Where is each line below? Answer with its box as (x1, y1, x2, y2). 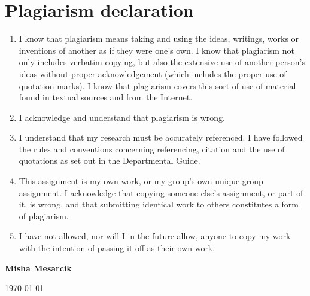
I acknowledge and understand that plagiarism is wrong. (19, 111, 225, 123)
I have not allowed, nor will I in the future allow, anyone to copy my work (19, 230, 291, 242)
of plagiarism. (19, 209, 69, 222)
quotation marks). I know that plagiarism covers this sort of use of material (19, 79, 296, 91)
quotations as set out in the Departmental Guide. (19, 154, 200, 167)
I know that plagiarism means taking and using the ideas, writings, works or (19, 32, 299, 45)
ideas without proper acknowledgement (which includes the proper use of (19, 67, 287, 80)
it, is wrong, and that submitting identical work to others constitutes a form (19, 198, 299, 210)
